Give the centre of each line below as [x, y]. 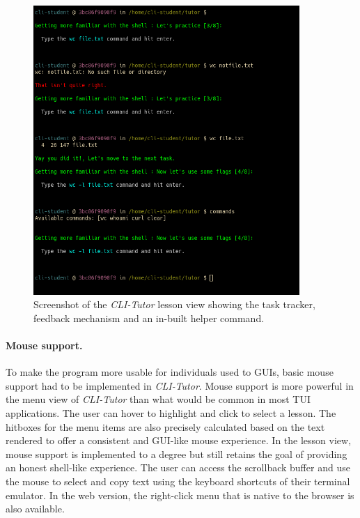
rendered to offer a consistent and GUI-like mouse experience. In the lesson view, [179, 440]
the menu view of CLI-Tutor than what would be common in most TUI [158, 399]
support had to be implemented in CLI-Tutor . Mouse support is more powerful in [180, 385]
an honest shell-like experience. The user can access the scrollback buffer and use [178, 467]
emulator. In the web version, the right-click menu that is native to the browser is [180, 495]
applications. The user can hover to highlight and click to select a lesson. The [171, 412]
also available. [35, 509]
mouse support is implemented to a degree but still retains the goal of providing [177, 454]
